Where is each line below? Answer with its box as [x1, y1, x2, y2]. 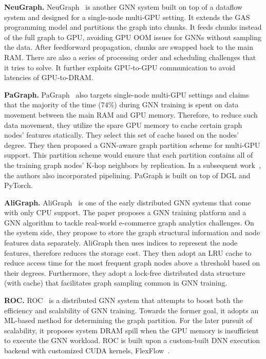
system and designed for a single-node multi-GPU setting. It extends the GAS [4, 11, 250, 22]
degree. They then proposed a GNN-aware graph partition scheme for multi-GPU [4, 139, 260, 150]
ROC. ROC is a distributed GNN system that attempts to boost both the [4, 295, 243, 306]
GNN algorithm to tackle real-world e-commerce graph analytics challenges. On [4, 217, 254, 228]
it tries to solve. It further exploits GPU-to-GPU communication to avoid [4, 62, 236, 72]
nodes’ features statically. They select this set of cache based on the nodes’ [4, 129, 239, 140]
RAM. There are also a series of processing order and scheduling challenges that [4, 51, 256, 62]
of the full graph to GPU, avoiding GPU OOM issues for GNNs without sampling [4, 31, 261, 42]
